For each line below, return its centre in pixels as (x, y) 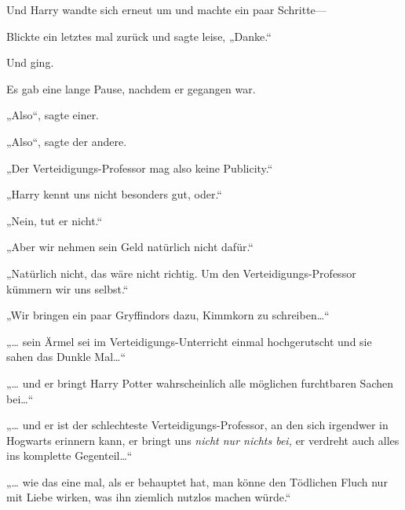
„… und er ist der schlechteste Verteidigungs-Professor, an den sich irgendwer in (197, 425)
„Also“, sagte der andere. (67, 141)
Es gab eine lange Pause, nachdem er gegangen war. (131, 88)
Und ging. (30, 62)
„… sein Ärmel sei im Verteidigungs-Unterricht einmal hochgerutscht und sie (189, 341)
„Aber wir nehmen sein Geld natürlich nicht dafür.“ (130, 247)
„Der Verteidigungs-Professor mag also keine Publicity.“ (140, 168)
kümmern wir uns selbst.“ (67, 288)
